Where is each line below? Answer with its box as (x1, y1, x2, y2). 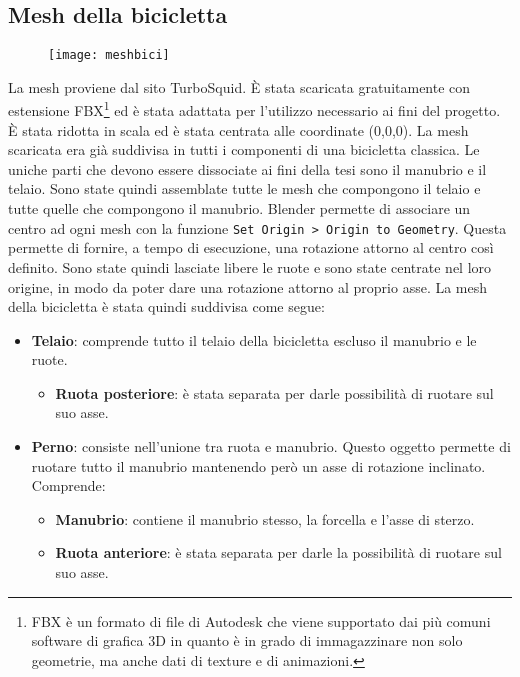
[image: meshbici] (48, 48, 170, 63)
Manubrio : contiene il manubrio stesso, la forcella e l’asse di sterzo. (55, 508, 475, 529)
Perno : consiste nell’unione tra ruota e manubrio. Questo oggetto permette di (31, 436, 511, 457)
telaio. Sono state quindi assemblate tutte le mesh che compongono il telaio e (8, 178, 481, 199)
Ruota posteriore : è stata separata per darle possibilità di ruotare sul (55, 382, 494, 403)
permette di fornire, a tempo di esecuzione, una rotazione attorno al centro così (8, 237, 494, 258)
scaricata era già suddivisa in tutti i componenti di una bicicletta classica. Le (8, 139, 480, 160)
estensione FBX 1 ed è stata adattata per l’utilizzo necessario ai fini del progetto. (8, 97, 501, 121)
